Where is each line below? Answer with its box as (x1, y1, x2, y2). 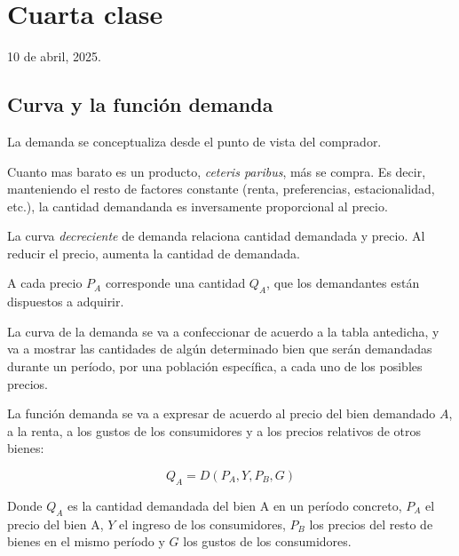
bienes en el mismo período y (7, 532, 165, 551)
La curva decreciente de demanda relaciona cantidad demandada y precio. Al (7, 226, 425, 245)
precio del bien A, (7, 514, 104, 533)
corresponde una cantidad (105, 274, 246, 292)
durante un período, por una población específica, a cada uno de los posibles (7, 357, 423, 376)
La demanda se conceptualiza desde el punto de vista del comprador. (7, 131, 382, 150)
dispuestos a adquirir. (7, 292, 124, 311)
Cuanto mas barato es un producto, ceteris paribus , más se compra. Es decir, (7, 162, 426, 180)
